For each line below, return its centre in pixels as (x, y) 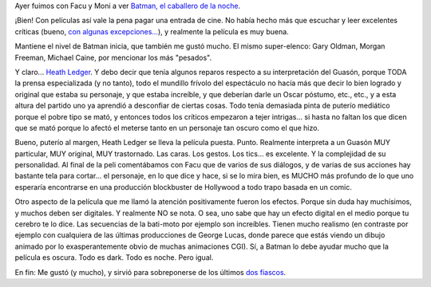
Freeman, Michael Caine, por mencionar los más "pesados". (113, 57)
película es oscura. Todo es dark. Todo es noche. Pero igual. (114, 258)
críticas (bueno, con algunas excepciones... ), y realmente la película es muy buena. (152, 31)
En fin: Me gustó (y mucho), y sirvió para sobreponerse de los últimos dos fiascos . (150, 272)
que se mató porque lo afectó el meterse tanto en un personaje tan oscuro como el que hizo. (167, 128)
